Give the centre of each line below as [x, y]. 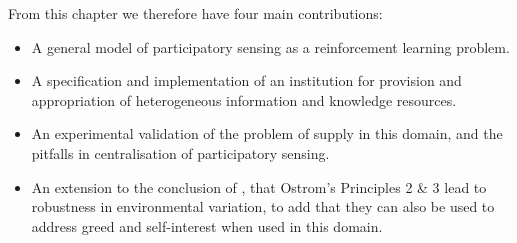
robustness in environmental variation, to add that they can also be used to [263, 206]
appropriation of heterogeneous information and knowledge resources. [244, 99]
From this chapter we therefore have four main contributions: [195, 13]
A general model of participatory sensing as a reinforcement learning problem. [270, 46]
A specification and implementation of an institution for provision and [246, 80]
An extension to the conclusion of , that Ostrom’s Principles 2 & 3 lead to [259, 186]
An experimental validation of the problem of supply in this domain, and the [267, 133]
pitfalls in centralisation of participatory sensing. [180, 152]
